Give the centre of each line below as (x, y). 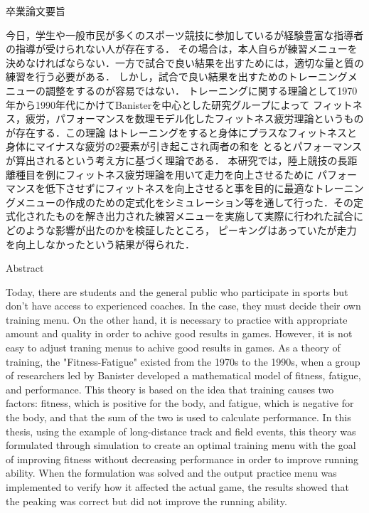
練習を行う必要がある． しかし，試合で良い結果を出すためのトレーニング (177, 76)
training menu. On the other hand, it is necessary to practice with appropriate (177, 319)
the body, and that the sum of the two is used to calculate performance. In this (178, 417)
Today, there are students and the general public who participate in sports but (177, 291)
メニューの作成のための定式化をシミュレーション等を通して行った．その (184, 202)
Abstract (25, 268)
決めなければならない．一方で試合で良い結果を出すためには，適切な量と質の (185, 62)
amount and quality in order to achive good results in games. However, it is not (179, 333)
